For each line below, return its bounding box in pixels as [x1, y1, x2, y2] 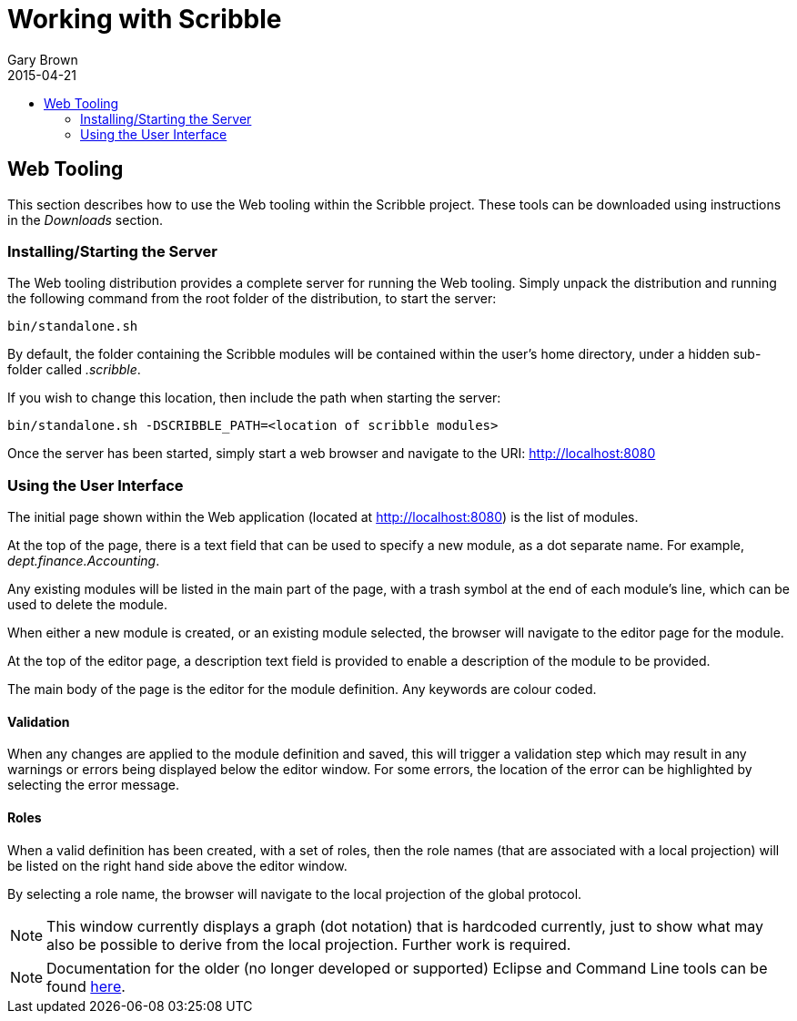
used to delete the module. [7, 597, 167, 613]
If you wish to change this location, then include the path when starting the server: [7, 390, 501, 406]
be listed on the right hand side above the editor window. [7, 857, 348, 873]
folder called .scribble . [7, 362, 141, 378]
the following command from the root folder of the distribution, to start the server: [7, 291, 497, 307]
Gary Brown [7, 51, 78, 67]
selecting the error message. [7, 777, 179, 793]
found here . [46, 976, 126, 995]
